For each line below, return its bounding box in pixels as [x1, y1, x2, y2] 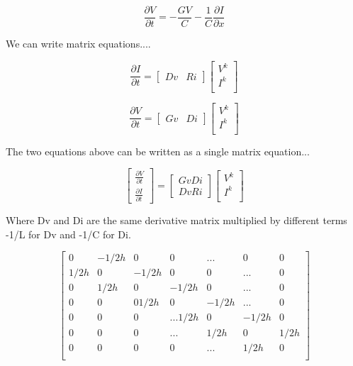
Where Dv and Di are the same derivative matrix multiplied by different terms [6, 213, 347, 228]
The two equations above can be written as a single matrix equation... [6, 143, 310, 158]
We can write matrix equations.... [6, 36, 151, 51]
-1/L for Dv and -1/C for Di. [6, 226, 131, 241]
